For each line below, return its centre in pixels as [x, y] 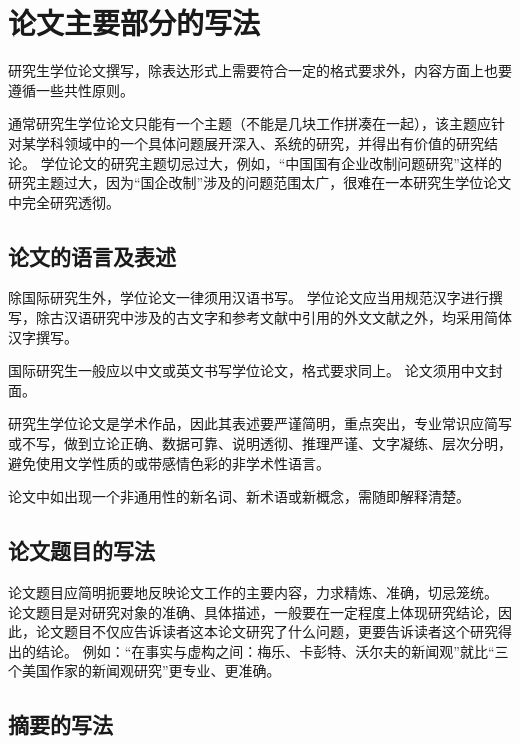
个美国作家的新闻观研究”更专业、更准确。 [144, 670]
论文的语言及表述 [92, 255]
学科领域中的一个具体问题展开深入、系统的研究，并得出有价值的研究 [259, 142]
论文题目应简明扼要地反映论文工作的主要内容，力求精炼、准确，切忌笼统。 [253, 592]
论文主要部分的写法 [134, 22]
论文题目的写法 [81, 550]
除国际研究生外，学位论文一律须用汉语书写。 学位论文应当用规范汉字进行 [248, 297]
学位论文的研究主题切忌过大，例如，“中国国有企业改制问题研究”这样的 [271, 162]
